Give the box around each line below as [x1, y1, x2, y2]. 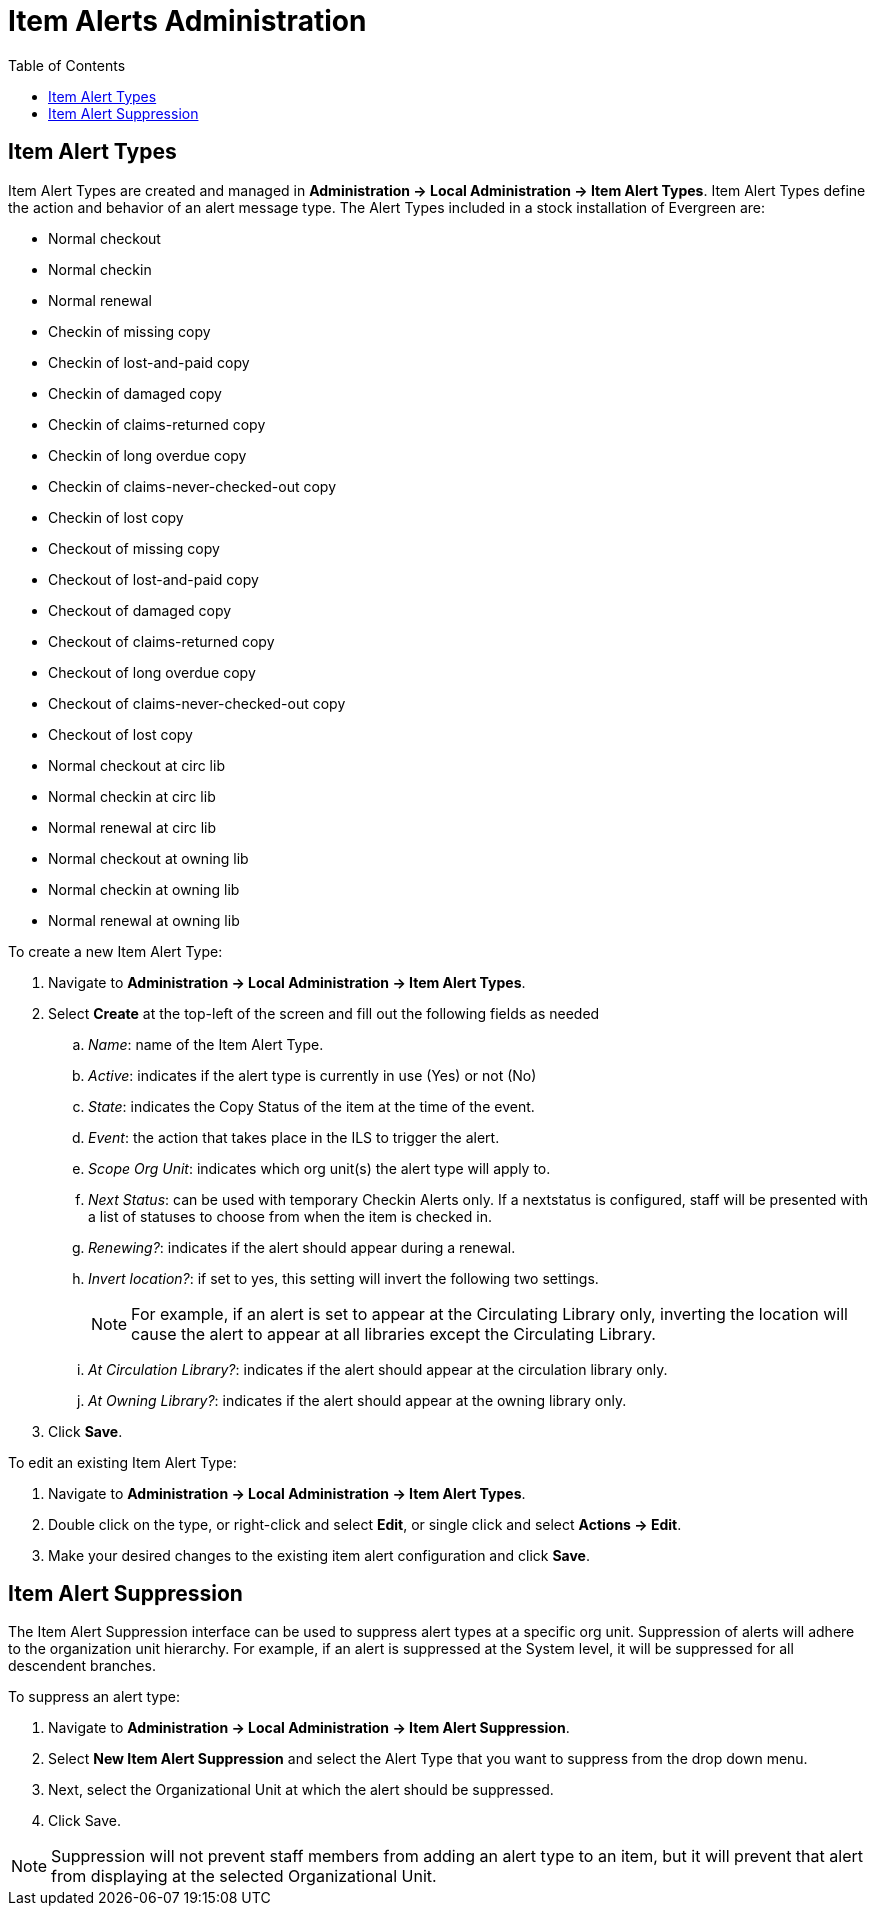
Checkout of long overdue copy [48, 663, 256, 681]
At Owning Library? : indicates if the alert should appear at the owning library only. [88, 1391, 627, 1409]
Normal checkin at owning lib [48, 880, 240, 898]
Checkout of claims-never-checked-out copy [48, 694, 346, 712]
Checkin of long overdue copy [48, 446, 247, 464]
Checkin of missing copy [48, 322, 211, 340]
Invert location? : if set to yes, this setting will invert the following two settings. [88, 1269, 599, 1287]
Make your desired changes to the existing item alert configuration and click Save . [48, 1546, 590, 1564]
